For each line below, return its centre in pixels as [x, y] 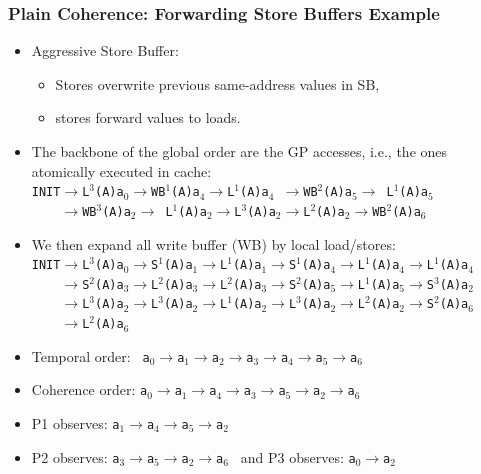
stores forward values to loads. [148, 117]
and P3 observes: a [298, 456]
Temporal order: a [90, 355]
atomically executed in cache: [121, 170]
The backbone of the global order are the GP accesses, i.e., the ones [239, 151]
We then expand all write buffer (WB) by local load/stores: [213, 243]
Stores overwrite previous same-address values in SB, [217, 83]
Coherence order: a [89, 389]
